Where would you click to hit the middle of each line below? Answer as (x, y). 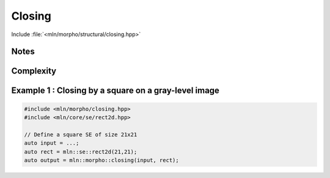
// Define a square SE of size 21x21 (81, 134)
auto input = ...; (52, 143)
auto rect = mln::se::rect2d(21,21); (81, 152)
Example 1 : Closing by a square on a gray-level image (116, 91)
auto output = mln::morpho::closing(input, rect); (102, 160)
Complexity (34, 71)
